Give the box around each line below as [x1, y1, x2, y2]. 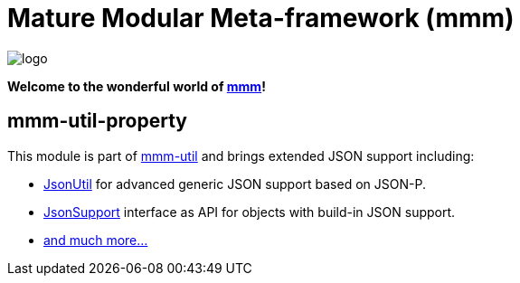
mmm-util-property [7, 109, 187, 133]
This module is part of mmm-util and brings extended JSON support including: [7, 147, 475, 164]
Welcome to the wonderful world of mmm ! [7, 78, 266, 94]
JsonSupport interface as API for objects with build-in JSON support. [43, 203, 456, 220]
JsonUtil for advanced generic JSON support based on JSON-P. [43, 175, 426, 192]
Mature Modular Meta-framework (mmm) [7, 3, 515, 33]
